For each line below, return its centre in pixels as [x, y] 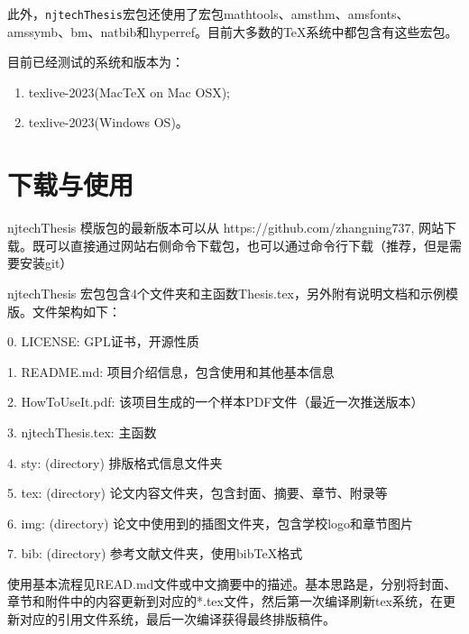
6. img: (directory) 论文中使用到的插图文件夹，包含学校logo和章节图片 [211, 523]
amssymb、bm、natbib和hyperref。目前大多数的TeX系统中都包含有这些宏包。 [233, 31]
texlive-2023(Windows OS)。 [108, 122]
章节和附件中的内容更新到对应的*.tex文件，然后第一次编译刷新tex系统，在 [225, 601]
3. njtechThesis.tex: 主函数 [82, 432]
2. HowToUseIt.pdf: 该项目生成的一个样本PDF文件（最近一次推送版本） [216, 402]
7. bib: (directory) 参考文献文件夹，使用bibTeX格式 [155, 553]
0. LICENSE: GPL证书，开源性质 [103, 341]
